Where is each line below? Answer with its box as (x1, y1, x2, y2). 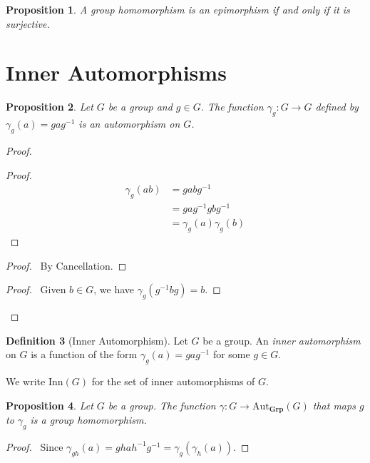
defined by (315, 99, 359, 114)
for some (212, 347, 250, 362)
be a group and (108, 99, 173, 114)
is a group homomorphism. (30, 412, 147, 427)
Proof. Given (6, 282, 66, 297)
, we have (93, 282, 134, 297)
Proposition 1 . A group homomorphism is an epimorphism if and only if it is (6, 2, 350, 16)
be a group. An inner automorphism (202, 332, 361, 347)
